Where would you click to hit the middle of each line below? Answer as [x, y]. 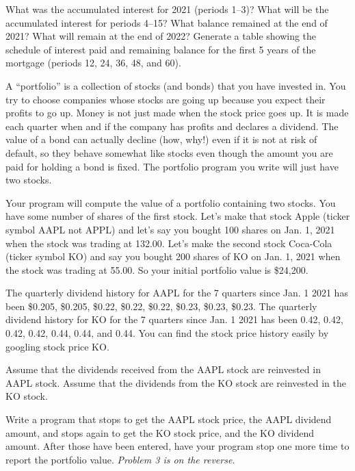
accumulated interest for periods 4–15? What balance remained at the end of [167, 22]
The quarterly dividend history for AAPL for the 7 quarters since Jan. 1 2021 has [177, 293]
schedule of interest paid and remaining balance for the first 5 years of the [161, 49]
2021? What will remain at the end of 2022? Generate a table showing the [161, 36]
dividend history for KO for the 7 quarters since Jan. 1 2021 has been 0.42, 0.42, [174, 319]
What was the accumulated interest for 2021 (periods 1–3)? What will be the [167, 9]
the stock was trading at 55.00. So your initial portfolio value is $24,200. [157, 269]
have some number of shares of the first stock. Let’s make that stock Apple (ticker [178, 216]
